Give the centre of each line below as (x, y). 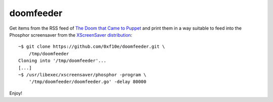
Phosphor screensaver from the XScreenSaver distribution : (71, 35)
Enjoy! (16, 93)
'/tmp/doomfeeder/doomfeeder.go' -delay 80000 (87, 82)
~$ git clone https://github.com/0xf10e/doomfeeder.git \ (92, 47)
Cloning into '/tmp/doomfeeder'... (62, 61)
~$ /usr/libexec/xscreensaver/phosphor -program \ (82, 75)
